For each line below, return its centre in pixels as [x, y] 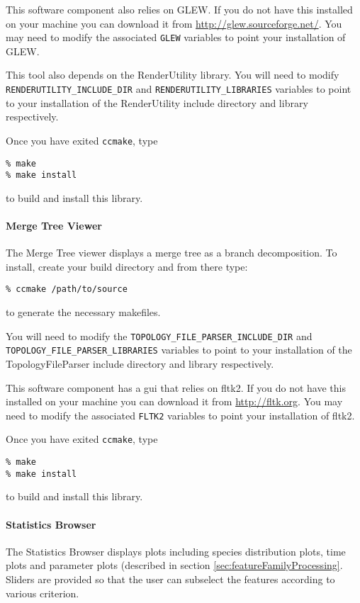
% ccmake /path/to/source [67, 289]
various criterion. [43, 593]
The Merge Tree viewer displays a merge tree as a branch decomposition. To [171, 253]
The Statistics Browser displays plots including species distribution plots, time [176, 551]
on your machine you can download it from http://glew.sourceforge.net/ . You [174, 23]
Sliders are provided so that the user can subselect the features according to [170, 579]
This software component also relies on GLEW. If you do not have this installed [179, 9]
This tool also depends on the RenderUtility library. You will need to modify [173, 75]
